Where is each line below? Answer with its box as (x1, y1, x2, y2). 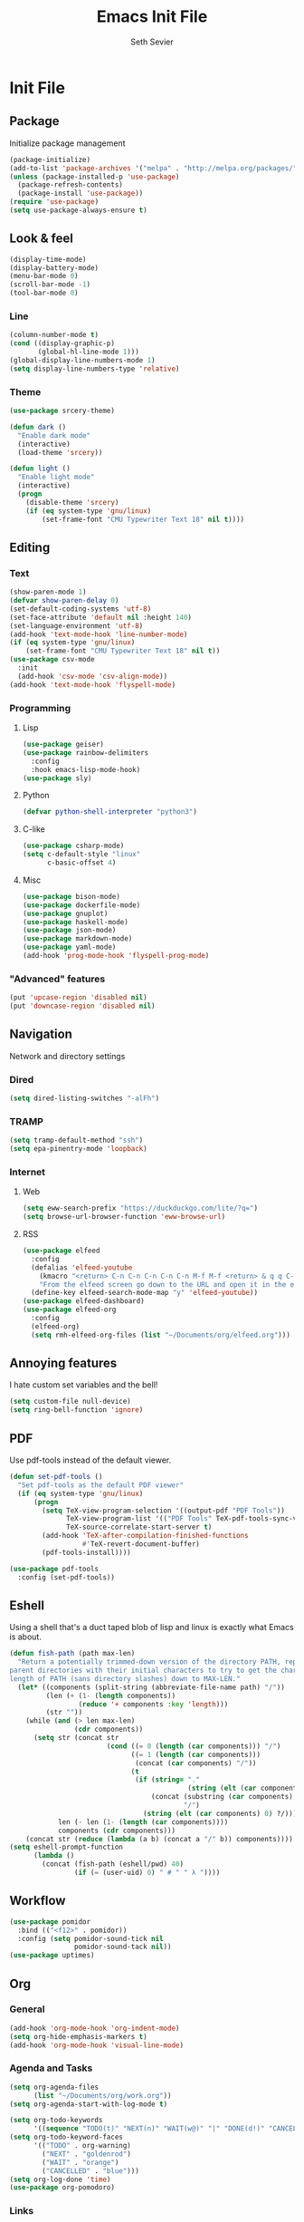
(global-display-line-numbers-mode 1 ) (9, 355, 156, 364)
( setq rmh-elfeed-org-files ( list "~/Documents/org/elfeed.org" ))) (31, 1330, 291, 1339)
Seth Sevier (130, 36, 174, 47)
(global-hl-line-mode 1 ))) (37, 347, 140, 357)
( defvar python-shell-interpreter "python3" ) (22, 807, 197, 816)
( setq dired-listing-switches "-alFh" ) (9, 1094, 160, 1103)
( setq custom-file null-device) (9, 1397, 131, 1406)
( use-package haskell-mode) (22, 917, 128, 926)
